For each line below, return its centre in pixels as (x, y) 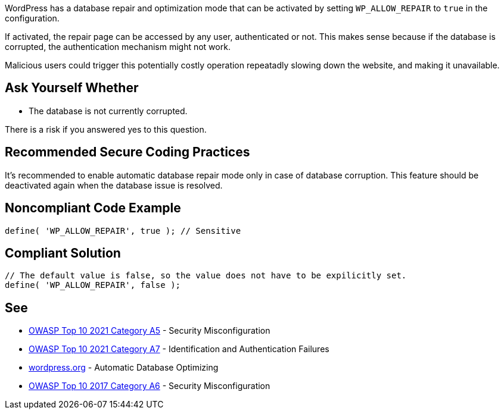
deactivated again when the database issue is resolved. (114, 185)
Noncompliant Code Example (93, 208)
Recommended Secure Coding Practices (127, 152)
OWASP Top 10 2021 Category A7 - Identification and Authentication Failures (179, 349)
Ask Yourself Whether (72, 88)
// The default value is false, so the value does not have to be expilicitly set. (206, 276)
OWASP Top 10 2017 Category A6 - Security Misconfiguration (150, 386)
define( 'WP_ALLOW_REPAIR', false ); (93, 285)
